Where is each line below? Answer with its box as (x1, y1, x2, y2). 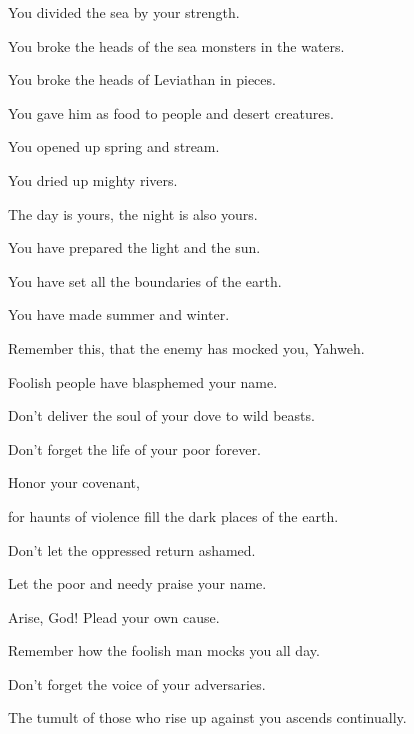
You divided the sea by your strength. (8, 2, 240, 22)
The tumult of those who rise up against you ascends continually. (8, 707, 407, 728)
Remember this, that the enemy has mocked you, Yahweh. (8, 337, 365, 358)
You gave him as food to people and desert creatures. (8, 102, 334, 123)
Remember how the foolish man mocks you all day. (8, 640, 320, 661)
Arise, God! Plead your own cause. (8, 606, 220, 627)
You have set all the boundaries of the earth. (8, 270, 282, 291)
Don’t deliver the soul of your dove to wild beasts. (8, 405, 315, 426)
